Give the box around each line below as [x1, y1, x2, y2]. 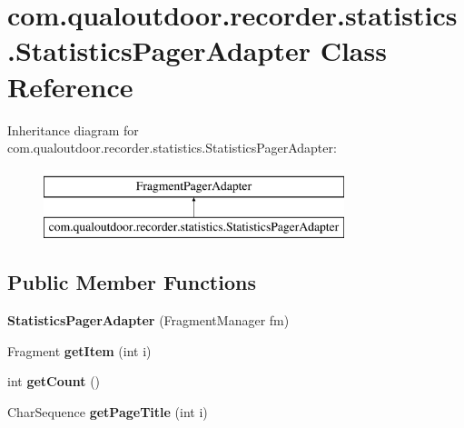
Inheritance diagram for [7, 120, 139, 139]
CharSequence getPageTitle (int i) [7, 402, 208, 421]
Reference [7, 67, 133, 105]
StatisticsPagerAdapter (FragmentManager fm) [7, 311, 290, 330]
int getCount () [7, 372, 101, 391]
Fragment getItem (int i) [7, 341, 152, 360]
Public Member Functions [7, 268, 256, 296]
